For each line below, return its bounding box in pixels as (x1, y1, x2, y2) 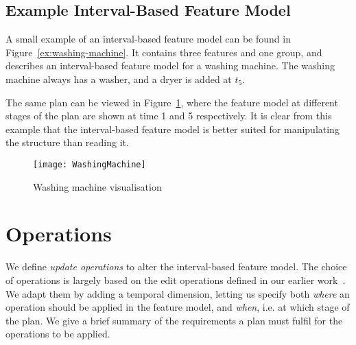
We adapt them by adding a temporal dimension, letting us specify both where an (5, 286, 350, 300)
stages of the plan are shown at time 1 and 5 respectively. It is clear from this (5, 108, 332, 123)
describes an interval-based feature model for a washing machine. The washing (5, 58, 335, 73)
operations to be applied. (5, 326, 110, 341)
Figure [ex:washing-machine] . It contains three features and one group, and (5, 45, 322, 59)
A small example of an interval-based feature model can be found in (5, 32, 291, 46)
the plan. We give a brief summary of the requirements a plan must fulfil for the (5, 313, 343, 327)
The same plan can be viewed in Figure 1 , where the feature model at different (5, 95, 338, 109)
